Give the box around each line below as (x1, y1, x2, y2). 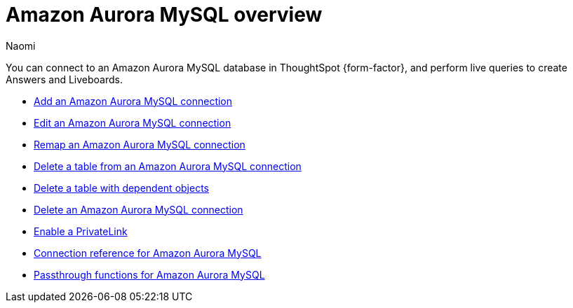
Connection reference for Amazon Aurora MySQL (34, 246, 262, 259)
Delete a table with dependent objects (34, 181, 209, 194)
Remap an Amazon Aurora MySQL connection (34, 138, 245, 150)
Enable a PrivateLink (34, 225, 128, 237)
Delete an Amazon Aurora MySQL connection (34, 203, 243, 216)
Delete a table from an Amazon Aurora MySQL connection (34, 160, 302, 172)
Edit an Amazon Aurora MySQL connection (34, 116, 231, 129)
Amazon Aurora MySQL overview (6, 3, 323, 27)
